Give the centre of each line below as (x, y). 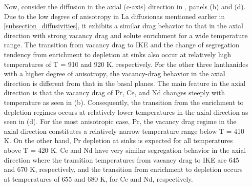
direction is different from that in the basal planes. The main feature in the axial (125, 83)
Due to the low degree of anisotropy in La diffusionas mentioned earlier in (115, 16)
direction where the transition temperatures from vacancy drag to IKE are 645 (122, 159)
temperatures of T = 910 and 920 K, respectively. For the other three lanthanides (126, 64)
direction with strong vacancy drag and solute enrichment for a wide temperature (126, 35)
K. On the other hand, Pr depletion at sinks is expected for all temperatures (118, 140)
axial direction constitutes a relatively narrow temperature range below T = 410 (124, 131)
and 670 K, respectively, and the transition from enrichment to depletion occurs (123, 169)
